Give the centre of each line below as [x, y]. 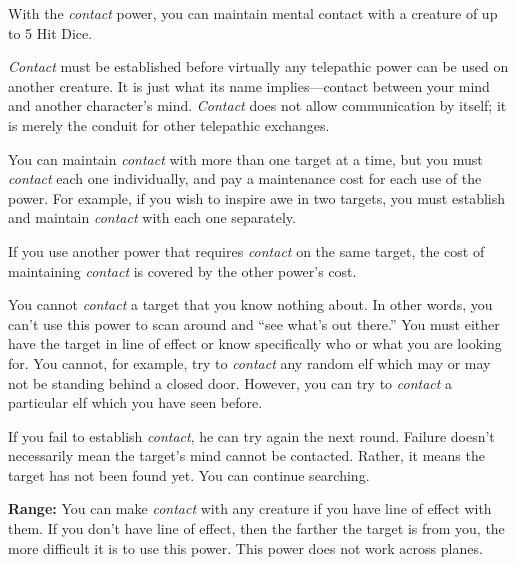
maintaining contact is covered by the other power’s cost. [182, 270]
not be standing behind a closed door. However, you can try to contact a [230, 382]
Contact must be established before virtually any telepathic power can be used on [258, 66]
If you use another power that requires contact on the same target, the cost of [246, 250]
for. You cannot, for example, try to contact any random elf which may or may [249, 362]
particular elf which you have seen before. [135, 402]
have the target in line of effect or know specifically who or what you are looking [255, 343]
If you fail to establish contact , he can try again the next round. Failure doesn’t [251, 435]
